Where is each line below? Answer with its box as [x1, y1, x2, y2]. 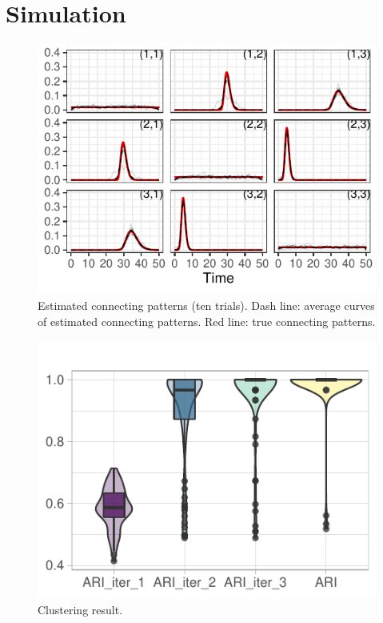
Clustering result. [38, 601, 123, 617]
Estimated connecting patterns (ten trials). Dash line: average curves [38, 296, 375, 313]
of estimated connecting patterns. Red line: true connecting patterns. [38, 312, 376, 329]
